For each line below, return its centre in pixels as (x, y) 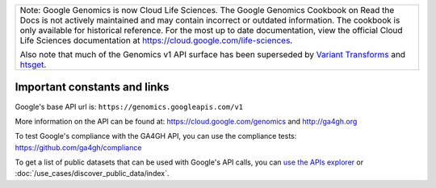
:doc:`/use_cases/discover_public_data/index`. (92, 173)
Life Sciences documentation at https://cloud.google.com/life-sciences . (156, 40)
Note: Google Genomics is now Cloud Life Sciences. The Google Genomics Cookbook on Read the (207, 10)
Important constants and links (92, 88)
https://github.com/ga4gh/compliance (78, 147)
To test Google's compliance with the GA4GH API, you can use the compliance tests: (156, 136)
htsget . (33, 65)
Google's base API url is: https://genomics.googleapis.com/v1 (129, 107)
